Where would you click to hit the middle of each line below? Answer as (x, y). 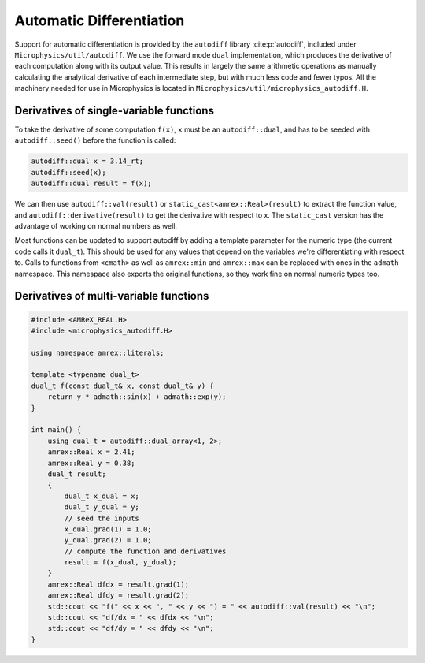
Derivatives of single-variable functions (114, 110)
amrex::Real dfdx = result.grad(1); (118, 584)
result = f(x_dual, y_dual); (120, 562)
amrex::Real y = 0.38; (91, 463)
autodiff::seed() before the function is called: (95, 140)
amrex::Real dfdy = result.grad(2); (118, 596)
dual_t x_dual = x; (102, 496)
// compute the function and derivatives (145, 551)
